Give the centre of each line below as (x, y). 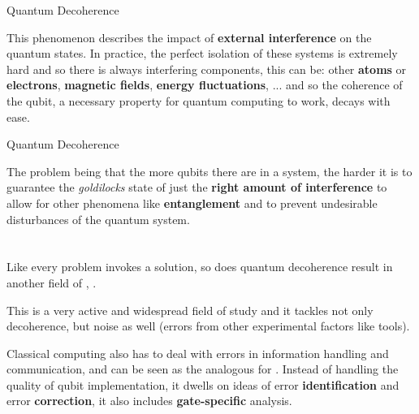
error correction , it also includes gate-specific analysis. (149, 401)
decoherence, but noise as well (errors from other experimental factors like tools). (208, 326)
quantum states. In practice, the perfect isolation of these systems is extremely (202, 53)
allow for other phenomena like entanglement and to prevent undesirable (192, 203)
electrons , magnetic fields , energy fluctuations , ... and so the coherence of (205, 85)
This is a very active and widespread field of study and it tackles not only (190, 310)
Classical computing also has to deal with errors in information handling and (198, 353)
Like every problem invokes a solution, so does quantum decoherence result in (200, 267)
